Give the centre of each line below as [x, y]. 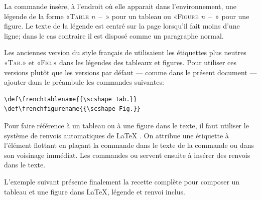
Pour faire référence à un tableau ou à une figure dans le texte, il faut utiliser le [126, 125]
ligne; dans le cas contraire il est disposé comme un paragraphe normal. [114, 35]
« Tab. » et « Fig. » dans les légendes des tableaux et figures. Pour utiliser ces [120, 62]
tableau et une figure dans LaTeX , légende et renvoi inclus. [95, 191]
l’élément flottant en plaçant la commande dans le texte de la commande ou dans [129, 145]
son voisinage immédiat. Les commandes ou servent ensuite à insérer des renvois [127, 155]
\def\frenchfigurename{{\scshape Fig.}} [73, 109]
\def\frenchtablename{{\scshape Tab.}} [71, 99]
